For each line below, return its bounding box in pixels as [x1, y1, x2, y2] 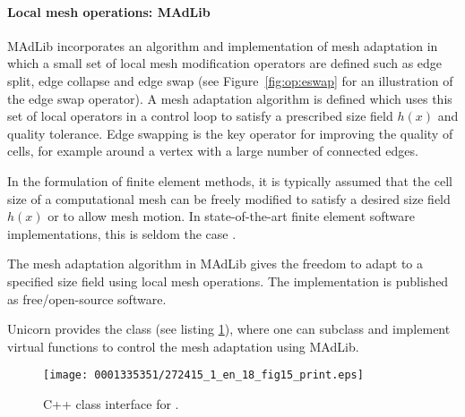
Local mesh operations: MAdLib [7, 2, 211, 21]
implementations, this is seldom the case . [7, 224, 237, 243]
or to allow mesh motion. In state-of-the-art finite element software [47, 207, 416, 226]
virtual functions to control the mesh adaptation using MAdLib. [7, 336, 359, 355]
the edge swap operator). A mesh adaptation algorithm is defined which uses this [7, 89, 452, 107]
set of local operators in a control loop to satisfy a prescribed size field [7, 106, 393, 125]
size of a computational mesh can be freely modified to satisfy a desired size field [7, 189, 451, 208]
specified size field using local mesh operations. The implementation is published [7, 271, 449, 290]
